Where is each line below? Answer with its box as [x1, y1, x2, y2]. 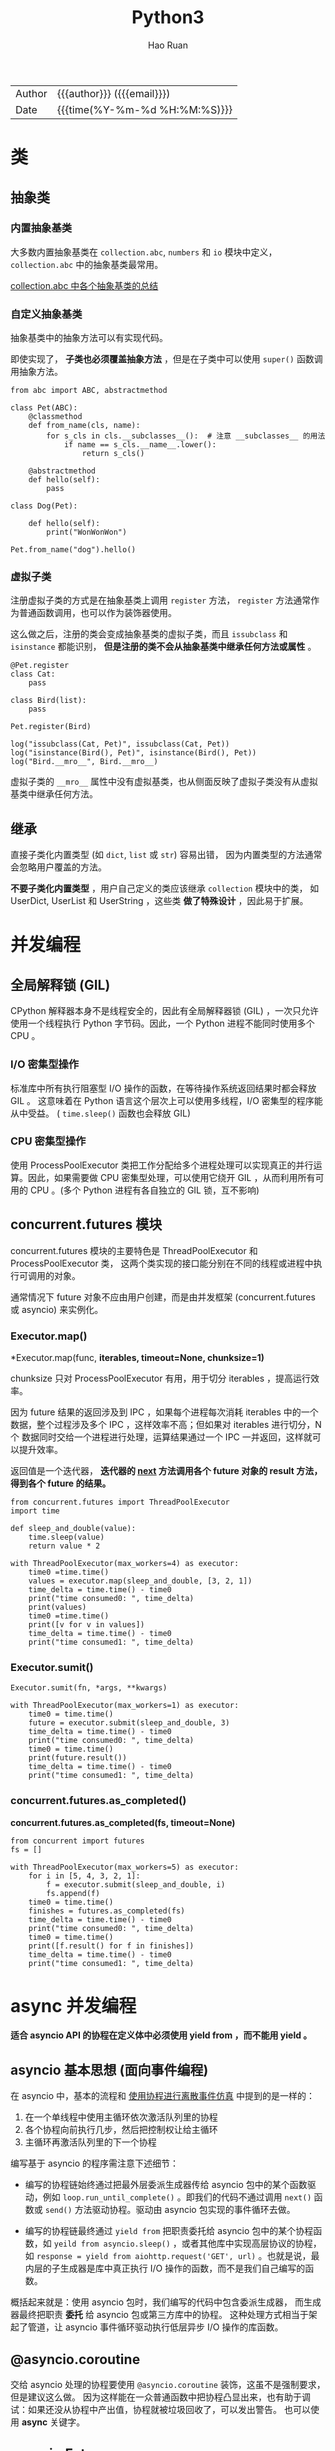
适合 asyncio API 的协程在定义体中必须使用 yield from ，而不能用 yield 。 [10, 2029, 313, 2041]
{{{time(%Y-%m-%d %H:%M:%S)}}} [56, 102, 233, 116]
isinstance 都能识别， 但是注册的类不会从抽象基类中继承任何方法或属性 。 [10, 641, 317, 653]
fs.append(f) [46, 1888, 101, 1898]
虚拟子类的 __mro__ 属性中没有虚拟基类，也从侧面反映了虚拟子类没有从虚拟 [10, 776, 318, 788]
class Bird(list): [10, 696, 87, 706]
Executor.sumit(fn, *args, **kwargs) [10, 1683, 168, 1693]
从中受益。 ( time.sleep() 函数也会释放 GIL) [10, 1107, 191, 1119]
